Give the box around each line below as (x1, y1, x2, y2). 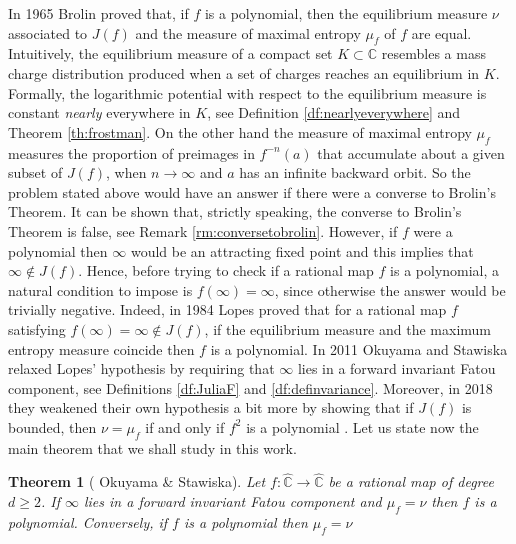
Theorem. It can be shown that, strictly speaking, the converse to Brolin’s (8, 201, 462, 222)
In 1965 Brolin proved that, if (8, 3, 189, 23)
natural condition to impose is (8, 279, 193, 300)
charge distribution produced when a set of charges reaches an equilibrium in (8, 62, 480, 83)
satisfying (8, 318, 66, 339)
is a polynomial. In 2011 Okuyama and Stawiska (210, 338, 508, 359)
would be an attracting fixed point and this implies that (130, 240, 474, 261)
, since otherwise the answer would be (274, 279, 506, 300)
